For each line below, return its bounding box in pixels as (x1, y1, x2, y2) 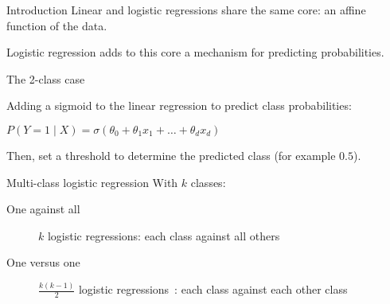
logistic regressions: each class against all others (47, 227, 280, 244)
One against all (6, 201, 80, 217)
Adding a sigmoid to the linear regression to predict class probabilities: (6, 97, 352, 114)
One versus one (6, 254, 80, 271)
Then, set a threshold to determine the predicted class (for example (6, 146, 336, 163)
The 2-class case (6, 70, 85, 87)
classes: (190, 173, 226, 190)
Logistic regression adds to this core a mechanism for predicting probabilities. (6, 44, 384, 60)
